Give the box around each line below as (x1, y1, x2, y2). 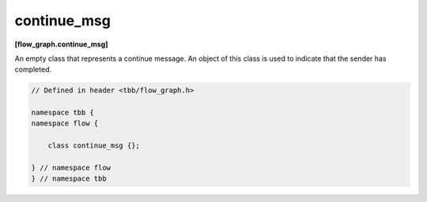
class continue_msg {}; (47, 141, 140, 150)
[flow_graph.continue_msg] (14, 39, 108, 49)
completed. (14, 65, 51, 74)
